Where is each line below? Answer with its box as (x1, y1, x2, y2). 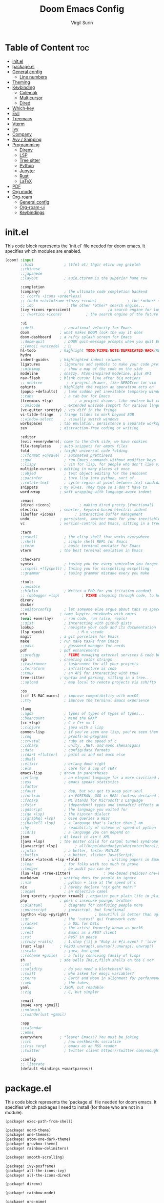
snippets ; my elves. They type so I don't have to (20, 485, 147, 490)
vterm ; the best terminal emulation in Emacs (20, 548, 143, 553)
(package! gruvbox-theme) (5, 1142, 58, 1147)
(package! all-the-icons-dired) (5, 1173, 71, 1178)
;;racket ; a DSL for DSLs (20, 921, 99, 926)
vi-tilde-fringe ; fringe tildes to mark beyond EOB (20, 412, 134, 417)
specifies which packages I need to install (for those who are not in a (5, 1104, 143, 1110)
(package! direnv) (5, 1181, 42, 1187)
